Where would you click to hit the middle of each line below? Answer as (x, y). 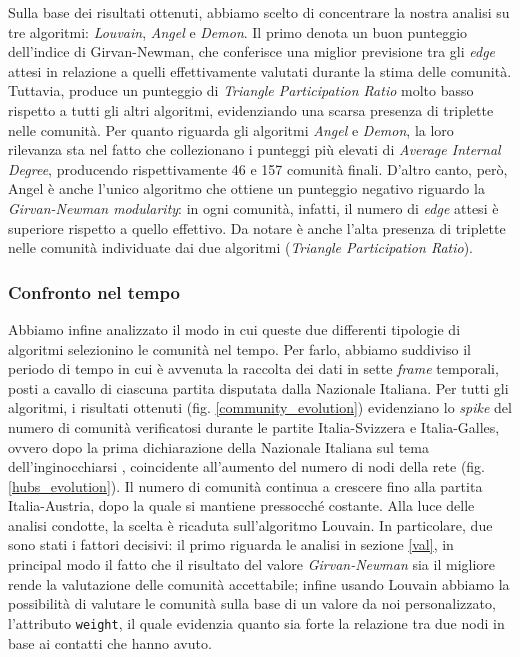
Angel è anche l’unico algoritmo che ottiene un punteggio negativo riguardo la (246, 188)
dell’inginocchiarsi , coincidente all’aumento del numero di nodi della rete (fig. (247, 466)
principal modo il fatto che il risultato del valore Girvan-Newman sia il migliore (252, 564)
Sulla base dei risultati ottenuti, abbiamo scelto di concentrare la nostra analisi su (259, 12)
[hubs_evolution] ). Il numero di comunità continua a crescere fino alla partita (245, 485)
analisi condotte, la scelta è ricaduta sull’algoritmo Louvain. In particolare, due (250, 524)
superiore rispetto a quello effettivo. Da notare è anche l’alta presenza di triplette (257, 227)
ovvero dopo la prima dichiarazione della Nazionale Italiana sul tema (218, 446)
